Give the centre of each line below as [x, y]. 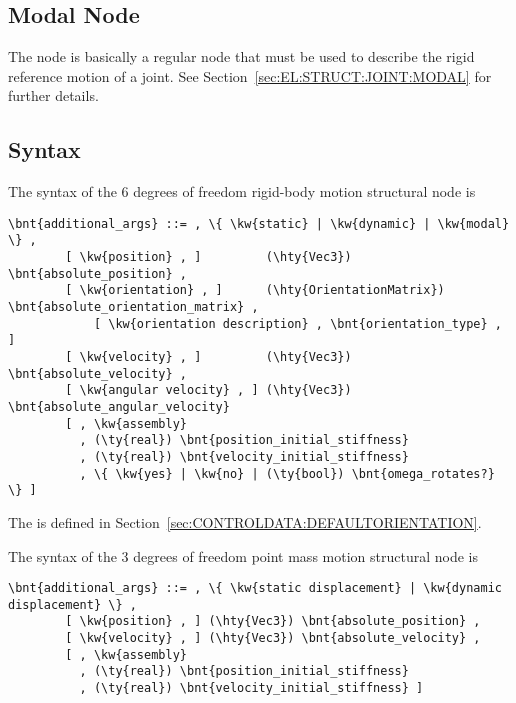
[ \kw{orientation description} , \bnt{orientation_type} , [297, 323]
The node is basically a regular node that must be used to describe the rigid [241, 56]
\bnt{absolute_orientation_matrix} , [133, 307]
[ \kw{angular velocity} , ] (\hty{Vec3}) [208, 390]
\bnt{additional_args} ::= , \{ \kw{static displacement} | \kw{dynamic [255, 588]
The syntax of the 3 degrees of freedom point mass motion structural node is [243, 555]
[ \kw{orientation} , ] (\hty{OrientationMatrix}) [255, 290]
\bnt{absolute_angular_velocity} [119, 407]
